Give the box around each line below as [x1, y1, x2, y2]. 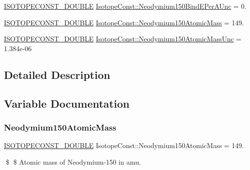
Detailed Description [4, 67, 111, 82]
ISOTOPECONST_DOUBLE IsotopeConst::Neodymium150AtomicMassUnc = [4, 34, 242, 44]
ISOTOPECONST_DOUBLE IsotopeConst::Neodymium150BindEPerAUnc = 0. [4, 1, 247, 11]
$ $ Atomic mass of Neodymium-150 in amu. [5, 156, 141, 167]
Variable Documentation [4, 95, 130, 111]
